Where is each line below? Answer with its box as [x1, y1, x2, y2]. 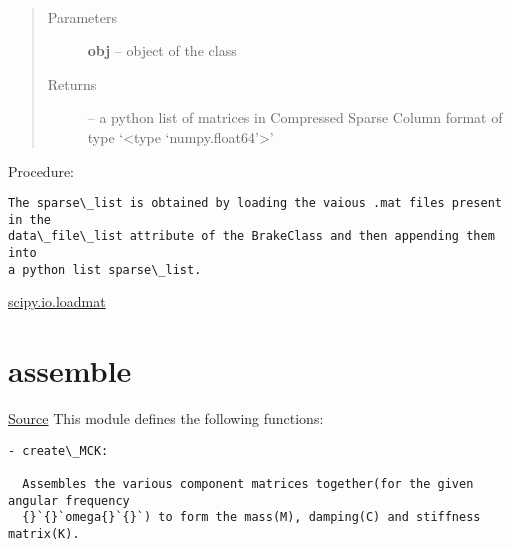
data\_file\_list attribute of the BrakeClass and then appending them [8, 229, 495, 244]
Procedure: [8, 160, 75, 181]
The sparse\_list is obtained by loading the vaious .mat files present [8, 196, 502, 211]
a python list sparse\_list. [8, 262, 202, 277]
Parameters [47, 6, 117, 27]
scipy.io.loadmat [8, 291, 106, 312]
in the [8, 212, 51, 227]
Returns [47, 73, 97, 94]
